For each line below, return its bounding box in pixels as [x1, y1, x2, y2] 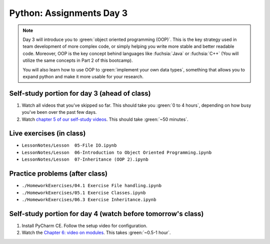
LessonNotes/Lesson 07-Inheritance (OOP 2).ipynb [21, 157, 148, 162]
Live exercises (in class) [9, 129, 86, 138]
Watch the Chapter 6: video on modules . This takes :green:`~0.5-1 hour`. [21, 230, 171, 236]
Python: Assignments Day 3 [9, 7, 128, 18]
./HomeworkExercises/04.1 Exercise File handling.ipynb [21, 183, 162, 189]
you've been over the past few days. [21, 109, 97, 115]
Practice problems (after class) [9, 170, 107, 178]
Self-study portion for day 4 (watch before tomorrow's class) [9, 210, 204, 218]
